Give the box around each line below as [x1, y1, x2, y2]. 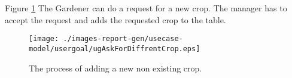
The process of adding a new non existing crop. [29, 61, 202, 74]
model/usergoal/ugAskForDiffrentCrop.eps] [29, 44, 200, 53]
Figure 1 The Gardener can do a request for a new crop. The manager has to [5, 2, 287, 14]
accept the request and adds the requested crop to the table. [5, 13, 226, 26]
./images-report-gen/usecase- [63, 35, 183, 43]
